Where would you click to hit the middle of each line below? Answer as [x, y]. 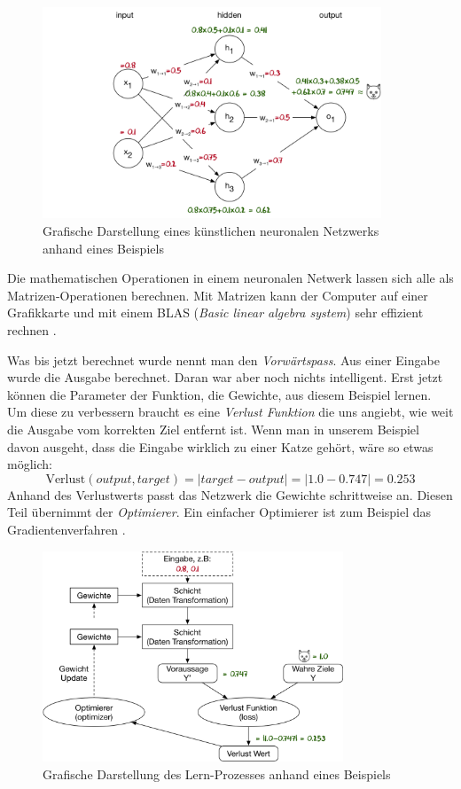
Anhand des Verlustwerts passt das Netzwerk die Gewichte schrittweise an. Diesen [230, 494]
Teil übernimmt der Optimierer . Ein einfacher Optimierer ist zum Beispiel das [219, 512]
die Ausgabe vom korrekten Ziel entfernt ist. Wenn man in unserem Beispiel [213, 430]
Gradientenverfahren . [66, 529]
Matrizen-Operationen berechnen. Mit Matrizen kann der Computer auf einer [218, 295]
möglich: [30, 464]
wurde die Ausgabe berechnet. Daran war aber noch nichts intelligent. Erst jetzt [225, 377]
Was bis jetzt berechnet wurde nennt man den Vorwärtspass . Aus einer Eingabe [223, 359]
